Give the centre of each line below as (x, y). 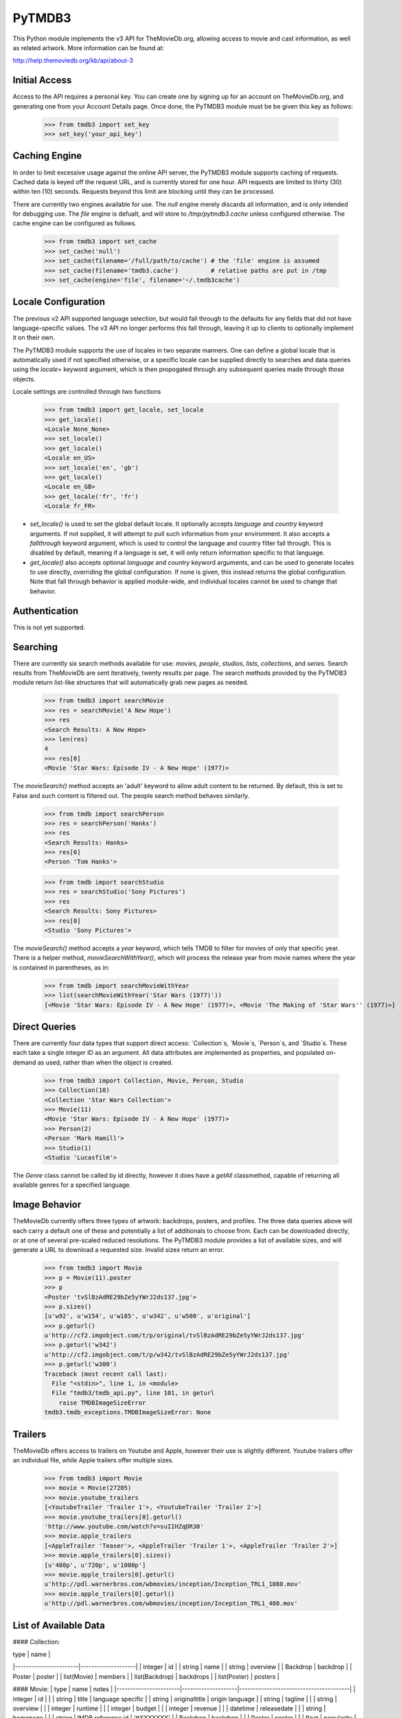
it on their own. (34, 337)
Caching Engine (47, 156)
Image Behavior (47, 1205)
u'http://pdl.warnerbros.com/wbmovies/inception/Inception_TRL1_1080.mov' (173, 1584)
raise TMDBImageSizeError (102, 1403)
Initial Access (42, 80)
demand (24, 1062)
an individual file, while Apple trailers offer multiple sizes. (93, 1460)
